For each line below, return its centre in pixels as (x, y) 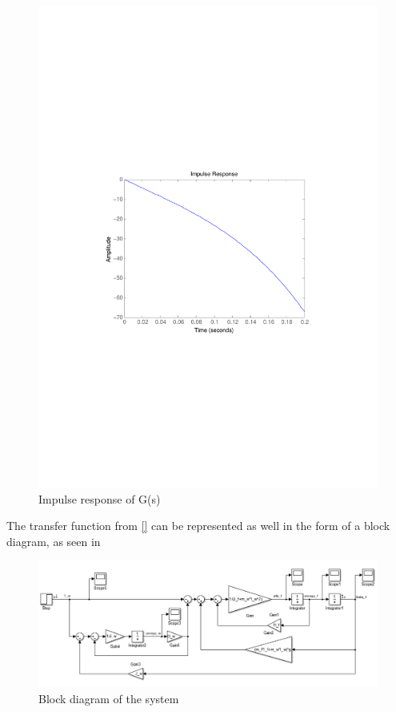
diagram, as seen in (54, 541)
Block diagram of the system (109, 698)
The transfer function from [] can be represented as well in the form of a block (198, 526)
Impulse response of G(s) (100, 498)
